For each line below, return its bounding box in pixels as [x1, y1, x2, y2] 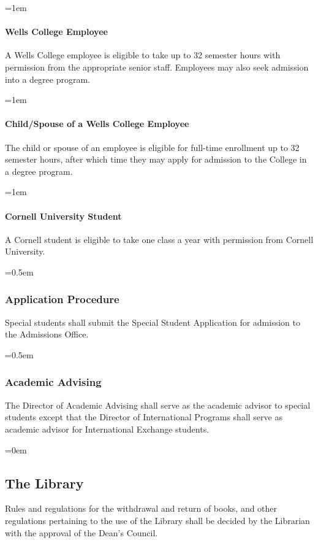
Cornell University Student [5, 209, 122, 222]
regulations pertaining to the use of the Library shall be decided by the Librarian [5, 514, 310, 526]
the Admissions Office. [5, 328, 89, 341]
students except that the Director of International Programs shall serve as [5, 410, 282, 423]
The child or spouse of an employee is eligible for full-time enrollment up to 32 [5, 141, 300, 153]
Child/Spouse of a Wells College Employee [5, 117, 189, 130]
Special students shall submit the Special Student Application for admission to [5, 315, 300, 328]
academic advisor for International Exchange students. [5, 422, 210, 435]
